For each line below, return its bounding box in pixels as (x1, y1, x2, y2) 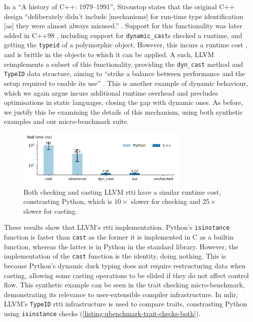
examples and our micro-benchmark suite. (4, 116, 129, 126)
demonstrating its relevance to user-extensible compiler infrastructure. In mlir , (4, 289, 238, 299)
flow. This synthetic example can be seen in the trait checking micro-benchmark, (4, 280, 245, 290)
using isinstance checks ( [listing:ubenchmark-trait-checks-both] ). (4, 308, 201, 318)
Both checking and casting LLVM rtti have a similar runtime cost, (23, 186, 221, 197)
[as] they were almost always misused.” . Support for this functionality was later (4, 20, 242, 31)
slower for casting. (23, 205, 78, 216)
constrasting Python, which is (23, 196, 112, 206)
